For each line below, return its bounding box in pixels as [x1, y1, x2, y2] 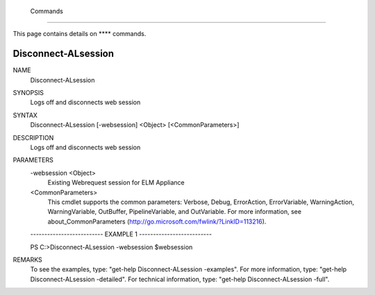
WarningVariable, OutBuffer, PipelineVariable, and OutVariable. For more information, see [47, 208, 302, 216]
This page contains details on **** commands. [12, 30, 147, 38]
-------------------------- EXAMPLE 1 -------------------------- [30, 230, 212, 239]
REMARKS [12, 255, 42, 264]
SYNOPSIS [12, 89, 44, 97]
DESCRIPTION [12, 133, 54, 142]
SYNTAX [12, 111, 38, 119]
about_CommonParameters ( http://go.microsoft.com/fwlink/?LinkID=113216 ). [47, 217, 267, 226]
